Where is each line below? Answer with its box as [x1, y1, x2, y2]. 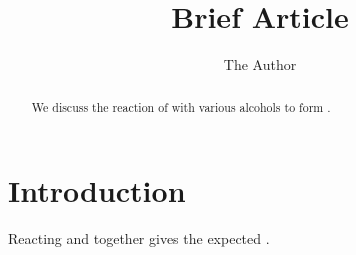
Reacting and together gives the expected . [8, 228, 270, 249]
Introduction [8, 170, 186, 211]
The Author [223, 54, 297, 75]
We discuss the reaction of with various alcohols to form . [31, 98, 331, 115]
